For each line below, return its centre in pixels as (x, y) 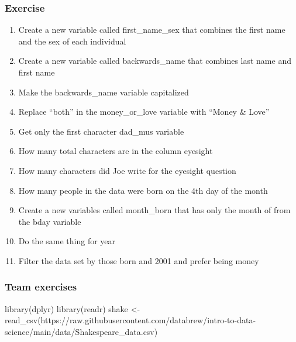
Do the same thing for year (67, 241)
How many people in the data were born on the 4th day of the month (143, 190)
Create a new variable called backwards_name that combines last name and (155, 61)
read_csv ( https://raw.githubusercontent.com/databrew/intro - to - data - (130, 320)
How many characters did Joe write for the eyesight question (127, 170)
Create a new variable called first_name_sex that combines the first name (152, 30)
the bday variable (50, 221)
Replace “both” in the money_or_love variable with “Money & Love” (144, 112)
